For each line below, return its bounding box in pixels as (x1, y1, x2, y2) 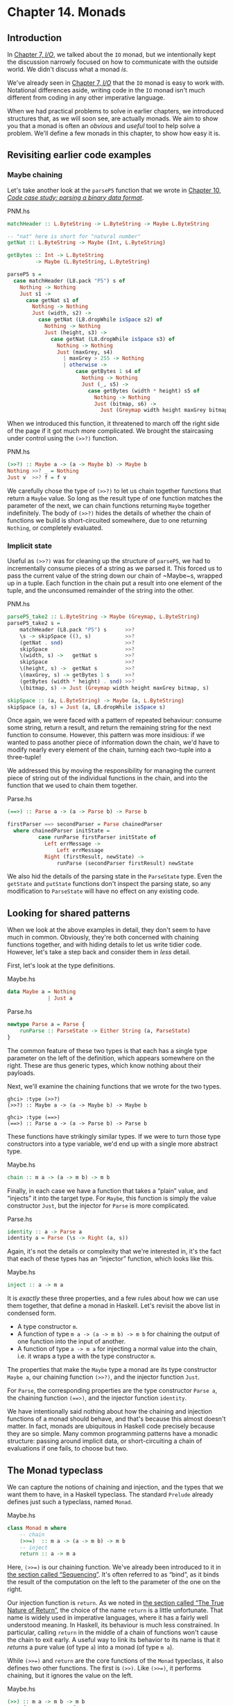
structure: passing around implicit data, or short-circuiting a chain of (7, 1437, 202, 1445)
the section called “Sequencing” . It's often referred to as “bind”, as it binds (7, 1570, 220, 1579)
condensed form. (7, 1309, 57, 1318)
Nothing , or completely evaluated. (7, 523, 103, 532)
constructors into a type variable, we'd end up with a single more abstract (7, 1139, 218, 1148)
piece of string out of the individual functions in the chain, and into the (7, 774, 208, 782)
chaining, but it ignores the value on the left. (7, 1671, 133, 1680)
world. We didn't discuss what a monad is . (7, 65, 128, 73)
